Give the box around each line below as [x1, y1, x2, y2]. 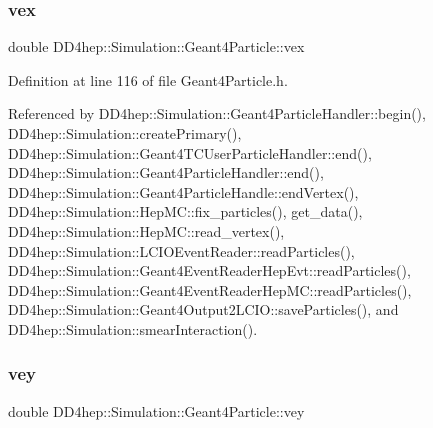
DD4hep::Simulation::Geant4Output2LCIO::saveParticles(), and [8, 299, 399, 320]
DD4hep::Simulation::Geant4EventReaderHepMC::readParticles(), [8, 279, 412, 300]
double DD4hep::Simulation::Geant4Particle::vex [8, 36, 305, 57]
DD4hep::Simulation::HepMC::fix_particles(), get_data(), [8, 201, 363, 222]
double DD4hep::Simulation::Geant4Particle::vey [8, 400, 305, 421]
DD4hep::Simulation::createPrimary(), [8, 123, 242, 143]
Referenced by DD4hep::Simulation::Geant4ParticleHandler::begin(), [8, 103, 426, 124]
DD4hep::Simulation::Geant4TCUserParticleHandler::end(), [8, 142, 372, 163]
